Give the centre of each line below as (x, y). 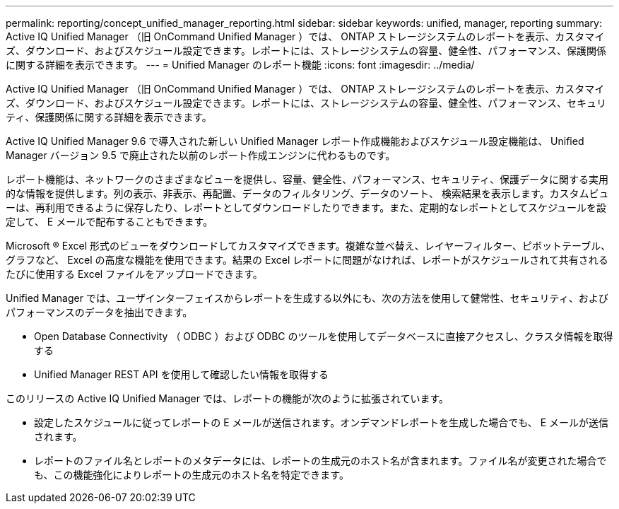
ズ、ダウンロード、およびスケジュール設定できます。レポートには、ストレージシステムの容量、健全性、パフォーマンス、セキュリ (306, 103)
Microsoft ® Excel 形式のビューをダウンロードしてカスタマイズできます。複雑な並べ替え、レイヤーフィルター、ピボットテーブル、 (308, 246)
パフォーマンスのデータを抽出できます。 (99, 312)
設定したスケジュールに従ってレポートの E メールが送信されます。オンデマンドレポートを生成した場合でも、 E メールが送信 (322, 422)
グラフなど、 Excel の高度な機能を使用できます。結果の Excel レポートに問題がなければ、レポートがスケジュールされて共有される (307, 260)
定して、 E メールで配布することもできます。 (110, 222)
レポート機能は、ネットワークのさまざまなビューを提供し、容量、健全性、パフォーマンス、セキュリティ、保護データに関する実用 (307, 179)
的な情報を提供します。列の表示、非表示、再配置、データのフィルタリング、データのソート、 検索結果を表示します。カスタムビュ (307, 193)
